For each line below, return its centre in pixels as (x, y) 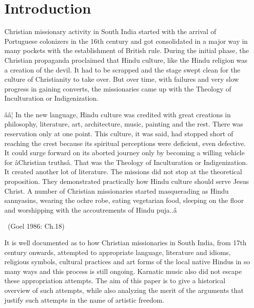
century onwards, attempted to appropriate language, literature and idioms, (117, 252)
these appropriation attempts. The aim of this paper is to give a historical (115, 281)
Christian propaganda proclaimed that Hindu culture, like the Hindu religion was (126, 60)
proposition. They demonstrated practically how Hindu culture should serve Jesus (127, 181)
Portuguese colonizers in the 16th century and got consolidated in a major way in (126, 41)
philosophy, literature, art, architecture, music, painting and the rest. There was (124, 124)
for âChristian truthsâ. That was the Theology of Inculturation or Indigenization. (126, 162)
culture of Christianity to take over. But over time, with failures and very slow (122, 79)
